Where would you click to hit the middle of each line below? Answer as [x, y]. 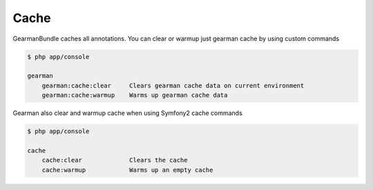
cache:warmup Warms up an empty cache [127, 170]
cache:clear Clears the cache [115, 160]
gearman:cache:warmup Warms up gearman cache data [135, 95]
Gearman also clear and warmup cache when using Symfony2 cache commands [128, 113]
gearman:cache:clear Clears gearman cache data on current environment [173, 85]
